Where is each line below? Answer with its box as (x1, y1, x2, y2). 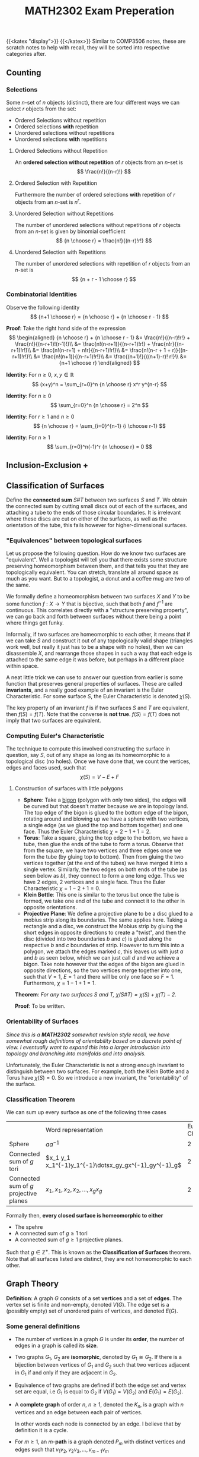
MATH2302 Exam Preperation (24, 4, 175, 18)
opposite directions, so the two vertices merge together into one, (23, 967, 182, 974)
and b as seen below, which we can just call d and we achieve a (23, 954, 179, 961)
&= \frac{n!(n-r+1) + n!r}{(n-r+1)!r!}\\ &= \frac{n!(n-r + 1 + (32, 346, 171, 354)
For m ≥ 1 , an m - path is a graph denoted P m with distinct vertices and (14, 1438, 185, 1446)
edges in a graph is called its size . (14, 1342, 98, 1349)
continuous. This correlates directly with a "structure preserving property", (6, 606, 188, 613)
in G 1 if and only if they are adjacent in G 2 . (14, 1368, 117, 1377)
